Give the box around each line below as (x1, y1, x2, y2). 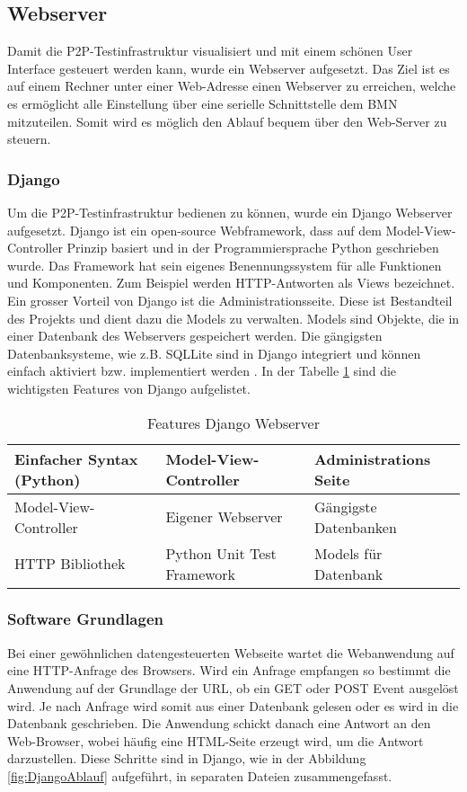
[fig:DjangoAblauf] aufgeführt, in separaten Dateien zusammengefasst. (7, 766, 392, 785)
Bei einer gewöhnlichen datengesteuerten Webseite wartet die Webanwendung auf (7, 643, 454, 662)
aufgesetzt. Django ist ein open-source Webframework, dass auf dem (7, 220, 382, 239)
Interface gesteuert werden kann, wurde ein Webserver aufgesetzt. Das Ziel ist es (7, 58, 450, 77)
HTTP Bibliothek (14, 553, 126, 574)
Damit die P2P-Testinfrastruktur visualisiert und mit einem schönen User (7, 41, 413, 60)
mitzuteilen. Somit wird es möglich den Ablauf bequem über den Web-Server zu (7, 111, 447, 130)
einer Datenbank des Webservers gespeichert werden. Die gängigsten (7, 326, 383, 345)
